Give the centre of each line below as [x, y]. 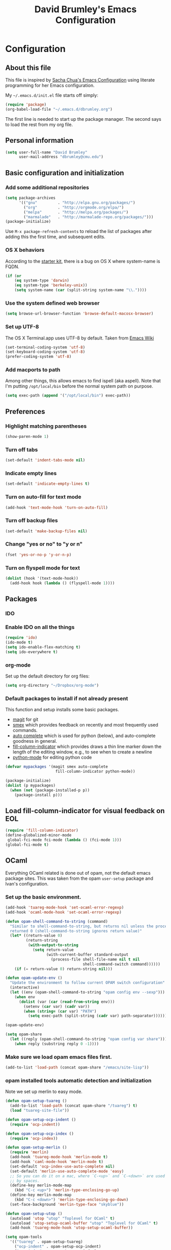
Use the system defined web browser [52, 303]
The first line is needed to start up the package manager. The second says [83, 119]
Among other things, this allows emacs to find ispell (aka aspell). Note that [83, 381]
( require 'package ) [26, 105]
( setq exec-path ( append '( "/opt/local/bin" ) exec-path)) [68, 396]
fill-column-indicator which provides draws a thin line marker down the [87, 747]
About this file [28, 68]
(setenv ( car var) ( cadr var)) [57, 1006]
